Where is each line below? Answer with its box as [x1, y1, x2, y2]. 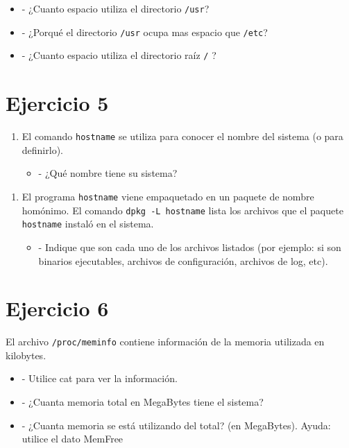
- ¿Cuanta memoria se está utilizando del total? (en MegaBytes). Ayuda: [22, 417, 331, 432]
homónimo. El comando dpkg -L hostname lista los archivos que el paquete [22, 203, 343, 217]
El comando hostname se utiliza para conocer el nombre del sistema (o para [22, 129, 343, 144]
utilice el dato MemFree [22, 431, 124, 446]
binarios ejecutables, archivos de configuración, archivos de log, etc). [38, 253, 328, 268]
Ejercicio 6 [6, 294, 109, 322]
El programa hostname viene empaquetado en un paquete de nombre [22, 189, 314, 203]
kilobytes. [6, 347, 46, 362]
